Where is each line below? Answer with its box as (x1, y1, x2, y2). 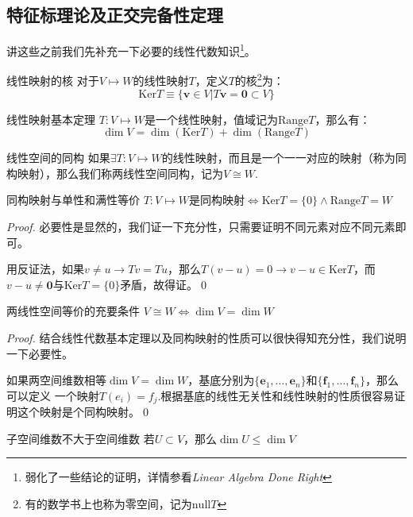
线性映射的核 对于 (6, 72, 99, 89)
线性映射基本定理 (6, 110, 95, 127)
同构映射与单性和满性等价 (6, 191, 140, 208)
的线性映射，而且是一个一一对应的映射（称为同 (161, 149, 407, 166)
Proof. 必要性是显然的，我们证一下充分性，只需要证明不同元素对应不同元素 (6, 218, 396, 235)
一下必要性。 (6, 345, 73, 361)
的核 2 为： (234, 70, 284, 89)
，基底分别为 (187, 372, 255, 388)
